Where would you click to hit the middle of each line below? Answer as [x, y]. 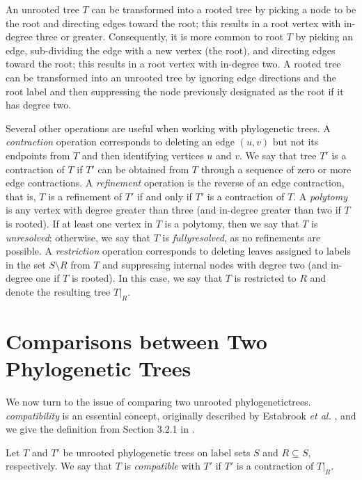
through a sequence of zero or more [276, 169]
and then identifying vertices [143, 155]
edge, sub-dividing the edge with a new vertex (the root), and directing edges [171, 50]
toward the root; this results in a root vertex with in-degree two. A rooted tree [173, 64]
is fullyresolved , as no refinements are [242, 237]
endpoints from [38, 155]
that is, [21, 196]
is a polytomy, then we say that [232, 223]
